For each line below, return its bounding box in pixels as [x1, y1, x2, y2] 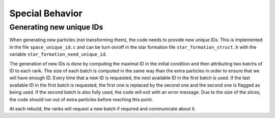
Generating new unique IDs [9, 22, 103, 32]
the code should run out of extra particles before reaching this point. [9, 96, 153, 102]
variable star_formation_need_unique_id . [9, 51, 107, 57]
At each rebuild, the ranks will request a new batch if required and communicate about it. [9, 105, 196, 112]
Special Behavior [9, 8, 82, 19]
